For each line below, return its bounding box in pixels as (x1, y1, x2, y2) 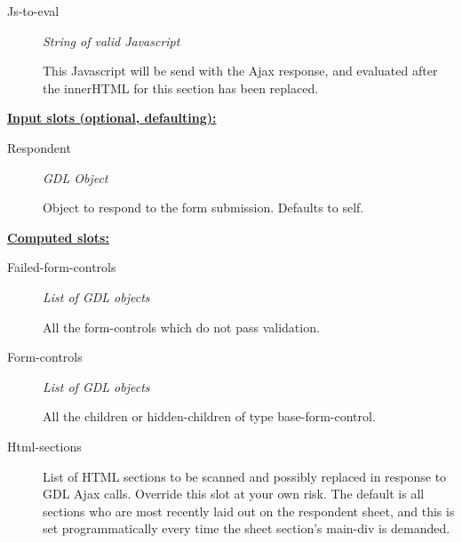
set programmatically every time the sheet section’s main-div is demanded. (43, 519, 450, 538)
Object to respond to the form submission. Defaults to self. (43, 198, 364, 217)
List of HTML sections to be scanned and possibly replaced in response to (43, 467, 447, 485)
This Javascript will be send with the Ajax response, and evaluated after (43, 61, 438, 80)
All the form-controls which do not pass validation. (43, 317, 320, 336)
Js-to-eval (7, 2, 60, 20)
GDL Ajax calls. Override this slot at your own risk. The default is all (43, 484, 425, 503)
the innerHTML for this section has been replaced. (43, 78, 319, 97)
